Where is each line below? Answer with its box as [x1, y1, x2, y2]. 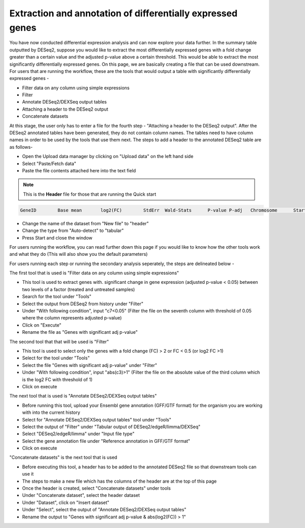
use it [22, 471, 34, 477]
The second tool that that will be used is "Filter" [9, 338, 109, 345]
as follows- [9, 144, 33, 150]
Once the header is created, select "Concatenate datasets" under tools [22, 485, 171, 491]
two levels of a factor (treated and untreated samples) [22, 286, 135, 293]
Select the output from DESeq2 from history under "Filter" [22, 301, 143, 307]
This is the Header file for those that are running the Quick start [23, 191, 157, 197]
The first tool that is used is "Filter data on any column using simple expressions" [9, 270, 179, 276]
